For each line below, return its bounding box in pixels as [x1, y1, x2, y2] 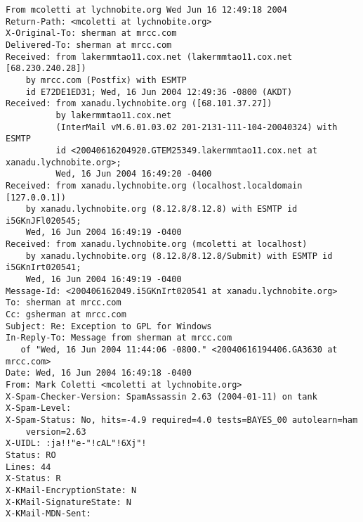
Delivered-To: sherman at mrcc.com [6, 39, 172, 50]
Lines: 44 [6, 461, 51, 472]
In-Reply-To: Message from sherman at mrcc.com [6, 333, 232, 343]
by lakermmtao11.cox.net [55, 110, 172, 120]
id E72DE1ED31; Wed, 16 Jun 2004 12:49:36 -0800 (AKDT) [25, 87, 293, 97]
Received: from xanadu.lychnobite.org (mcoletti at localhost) [6, 239, 308, 250]
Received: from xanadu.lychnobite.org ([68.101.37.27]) [6, 98, 272, 109]
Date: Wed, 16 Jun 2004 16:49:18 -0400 [6, 368, 192, 378]
